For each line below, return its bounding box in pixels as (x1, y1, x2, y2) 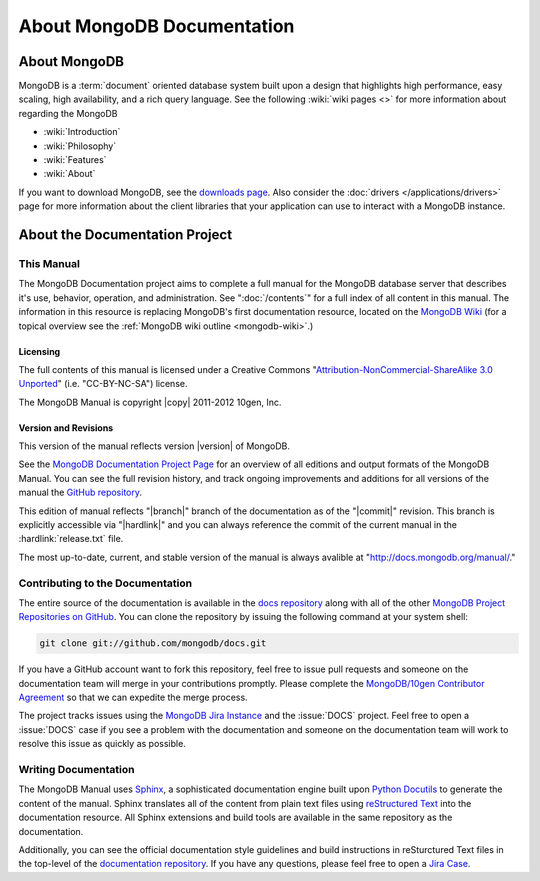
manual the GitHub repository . (18, 486, 143, 499)
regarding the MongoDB (18, 107, 118, 119)
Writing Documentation (18, 763, 135, 777)
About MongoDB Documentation (18, 15, 295, 37)
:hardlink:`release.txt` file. (18, 533, 124, 545)
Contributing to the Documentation (18, 576, 193, 590)
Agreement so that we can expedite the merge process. (18, 691, 249, 704)
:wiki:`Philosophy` (43, 140, 117, 152)
